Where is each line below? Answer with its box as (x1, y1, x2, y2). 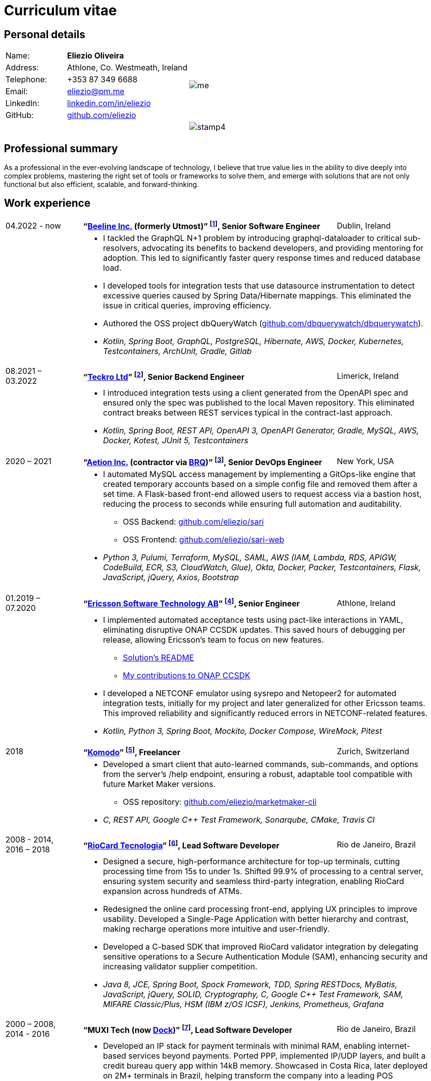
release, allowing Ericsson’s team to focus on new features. (103, 634, 324, 645)
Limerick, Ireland (337, 371, 399, 381)
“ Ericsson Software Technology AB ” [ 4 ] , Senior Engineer (83, 597, 300, 609)
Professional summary (4, 142, 118, 155)
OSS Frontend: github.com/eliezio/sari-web (123, 534, 284, 544)
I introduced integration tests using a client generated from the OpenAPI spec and (103, 388, 408, 398)
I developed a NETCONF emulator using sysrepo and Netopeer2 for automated (103, 688, 397, 698)
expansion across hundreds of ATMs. (103, 886, 242, 896)
